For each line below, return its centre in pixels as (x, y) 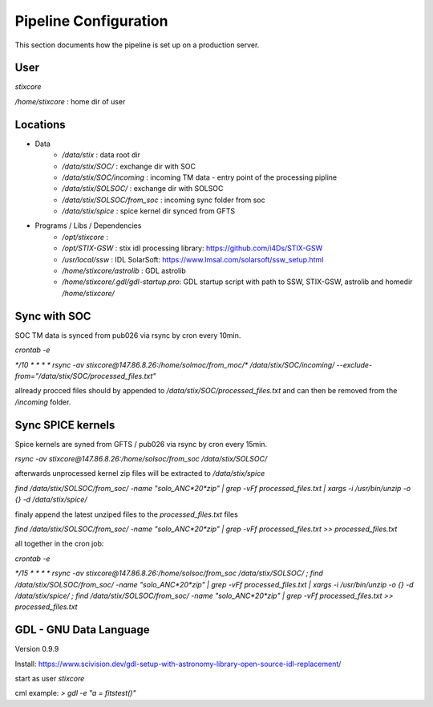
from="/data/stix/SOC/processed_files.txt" (85, 376)
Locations (40, 124)
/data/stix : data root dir (101, 155)
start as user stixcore (50, 678)
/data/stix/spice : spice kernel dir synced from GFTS (149, 211)
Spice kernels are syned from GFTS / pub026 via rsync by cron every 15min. (141, 444)
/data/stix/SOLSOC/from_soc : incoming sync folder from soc (164, 200)
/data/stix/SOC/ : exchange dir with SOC (129, 166)
